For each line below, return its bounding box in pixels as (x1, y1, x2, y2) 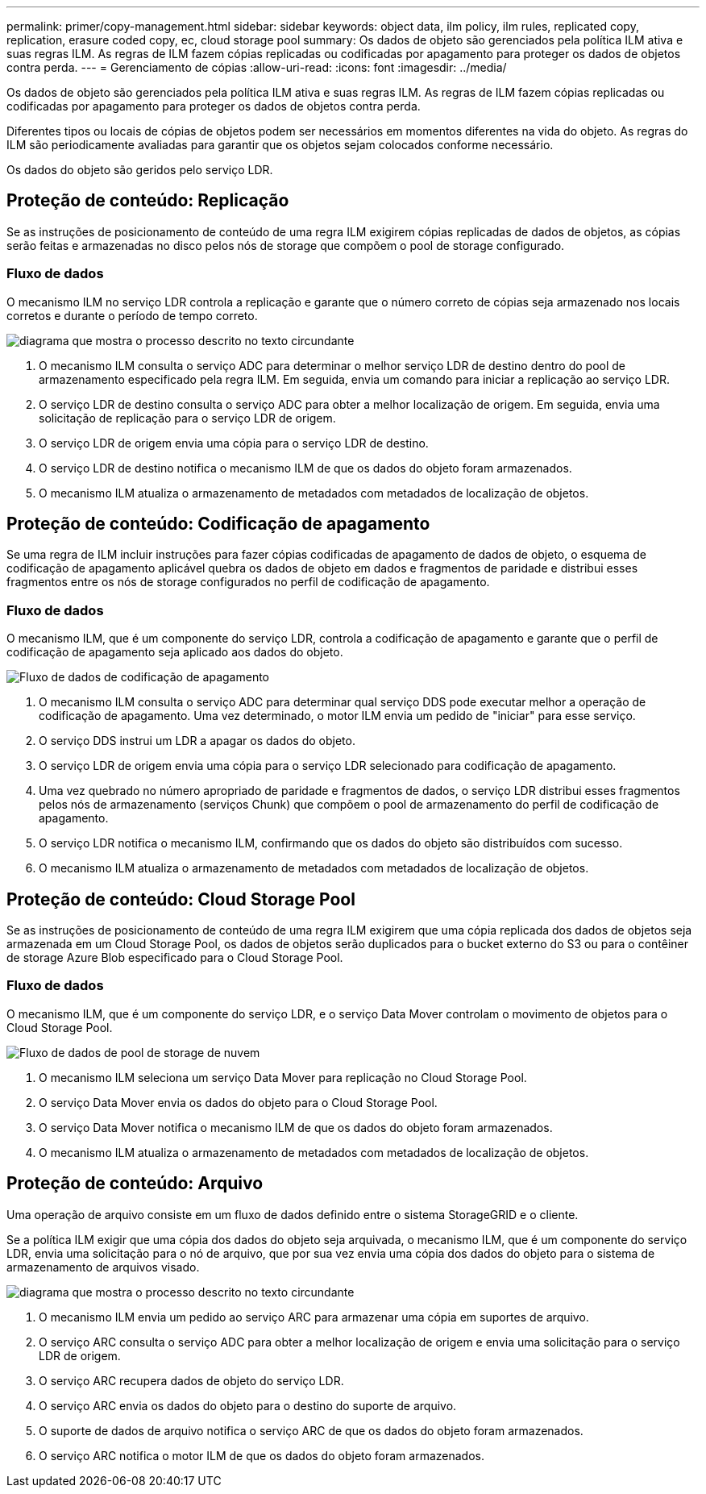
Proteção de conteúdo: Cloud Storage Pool (6, 888, 355, 909)
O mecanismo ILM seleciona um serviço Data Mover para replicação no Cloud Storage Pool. (39, 1070, 527, 1084)
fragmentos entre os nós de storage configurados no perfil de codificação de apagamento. (6, 575, 490, 589)
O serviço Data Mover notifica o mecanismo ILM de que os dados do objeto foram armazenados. (39, 1120, 553, 1134)
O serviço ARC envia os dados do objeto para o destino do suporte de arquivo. (39, 1398, 457, 1413)
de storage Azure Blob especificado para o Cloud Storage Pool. (6, 951, 343, 965)
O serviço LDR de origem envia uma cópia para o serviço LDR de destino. (39, 435, 429, 450)
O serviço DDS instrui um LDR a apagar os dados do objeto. (39, 734, 355, 748)
